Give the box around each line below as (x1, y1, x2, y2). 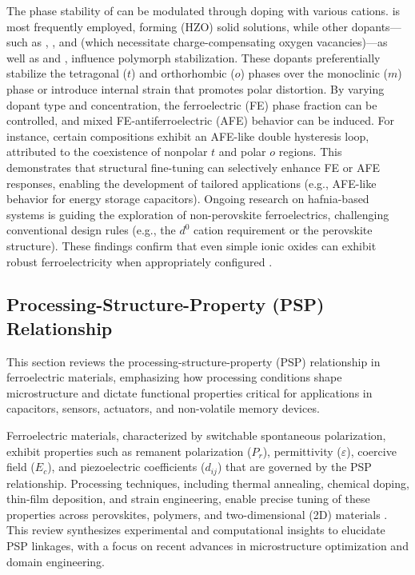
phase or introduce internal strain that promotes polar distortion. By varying (6, 80, 385, 97)
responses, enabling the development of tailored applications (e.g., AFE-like (6, 174, 377, 191)
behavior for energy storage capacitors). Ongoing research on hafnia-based (6, 190, 369, 207)
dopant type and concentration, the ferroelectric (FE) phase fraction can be (6, 96, 377, 113)
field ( (6, 458, 35, 475)
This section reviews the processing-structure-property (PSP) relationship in (6, 353, 381, 369)
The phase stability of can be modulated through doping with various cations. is (6, 2, 401, 18)
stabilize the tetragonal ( (6, 65, 128, 82)
